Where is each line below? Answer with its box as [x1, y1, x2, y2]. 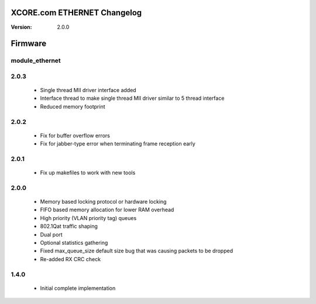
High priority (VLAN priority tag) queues [40, 214, 137, 221]
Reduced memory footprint [40, 103, 105, 110]
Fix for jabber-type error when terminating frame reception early [40, 140, 195, 147]
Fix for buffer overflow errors [40, 132, 111, 139]
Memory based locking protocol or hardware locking [40, 198, 167, 205]
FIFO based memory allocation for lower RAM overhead [40, 206, 174, 214]
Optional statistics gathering [40, 239, 108, 246]
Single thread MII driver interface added [40, 87, 137, 94]
